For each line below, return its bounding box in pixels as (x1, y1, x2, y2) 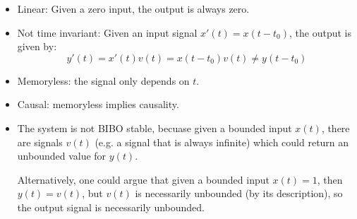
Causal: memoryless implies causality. (17, 97, 179, 112)
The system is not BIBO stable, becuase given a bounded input (17, 120, 292, 135)
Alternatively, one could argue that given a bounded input (17, 172, 270, 187)
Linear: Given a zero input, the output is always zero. (17, 1, 250, 16)
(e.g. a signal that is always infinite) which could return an (95, 134, 349, 149)
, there (321, 120, 350, 135)
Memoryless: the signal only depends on (17, 73, 190, 88)
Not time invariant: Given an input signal (17, 25, 198, 40)
